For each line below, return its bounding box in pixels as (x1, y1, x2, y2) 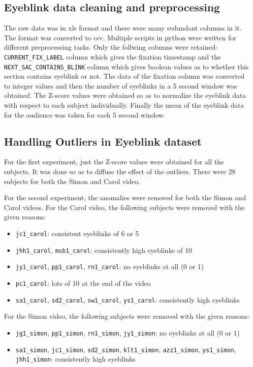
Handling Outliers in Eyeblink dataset (4, 133, 202, 149)
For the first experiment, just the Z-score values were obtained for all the (4, 156, 224, 167)
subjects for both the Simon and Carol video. (4, 176, 140, 186)
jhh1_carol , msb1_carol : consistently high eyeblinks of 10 (15, 245, 192, 255)
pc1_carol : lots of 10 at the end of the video (15, 278, 151, 288)
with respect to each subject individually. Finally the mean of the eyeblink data (4, 100, 244, 110)
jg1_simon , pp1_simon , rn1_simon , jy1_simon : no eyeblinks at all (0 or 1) (15, 327, 240, 337)
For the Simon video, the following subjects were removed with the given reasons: (4, 311, 250, 321)
